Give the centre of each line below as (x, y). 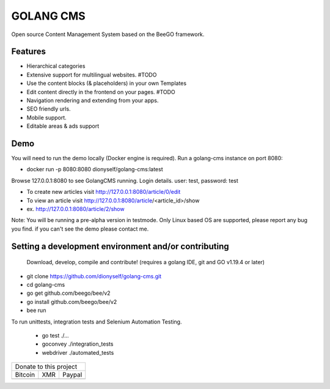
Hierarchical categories (56, 66)
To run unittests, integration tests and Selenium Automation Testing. (97, 322)
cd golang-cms (46, 285)
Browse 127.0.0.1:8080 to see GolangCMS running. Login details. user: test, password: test (125, 180)
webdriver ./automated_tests (78, 352)
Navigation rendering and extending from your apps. (93, 100)
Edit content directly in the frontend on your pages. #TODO (101, 92)
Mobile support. (46, 117)
